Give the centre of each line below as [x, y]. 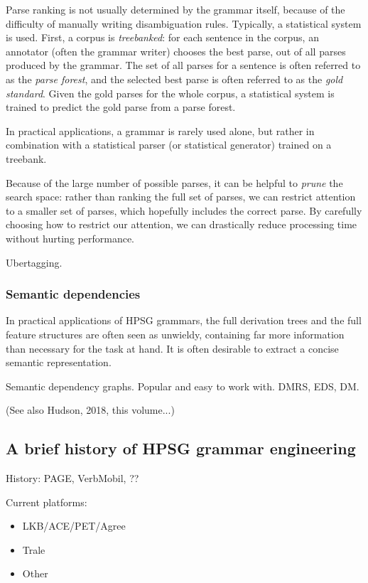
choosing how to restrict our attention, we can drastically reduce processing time [182, 224]
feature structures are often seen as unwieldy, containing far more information [175, 334]
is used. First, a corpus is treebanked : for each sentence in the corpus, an [162, 37]
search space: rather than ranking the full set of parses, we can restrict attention [181, 197]
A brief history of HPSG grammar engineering [181, 448]
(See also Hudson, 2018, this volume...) [90, 410]
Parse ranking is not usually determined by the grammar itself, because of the [175, 9]
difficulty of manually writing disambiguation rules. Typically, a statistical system [184, 23]
